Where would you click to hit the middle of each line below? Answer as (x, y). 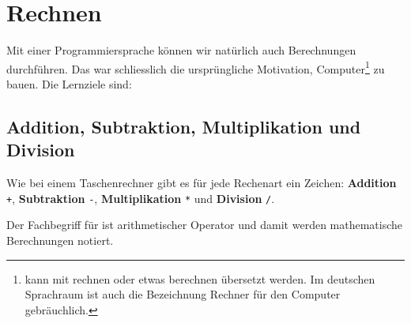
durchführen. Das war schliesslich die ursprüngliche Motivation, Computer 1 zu (196, 67)
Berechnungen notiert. (60, 240)
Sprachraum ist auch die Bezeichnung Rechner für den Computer (183, 294)
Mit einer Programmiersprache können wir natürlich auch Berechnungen (181, 50)
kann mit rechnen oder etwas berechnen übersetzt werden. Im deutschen (200, 278)
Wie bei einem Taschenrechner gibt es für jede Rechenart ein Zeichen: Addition (202, 183)
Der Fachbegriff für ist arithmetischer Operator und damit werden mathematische (205, 225)
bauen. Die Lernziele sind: (69, 83)
